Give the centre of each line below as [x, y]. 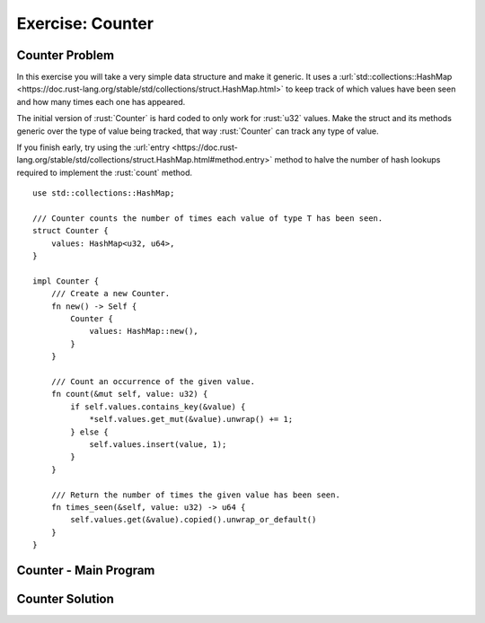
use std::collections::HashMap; [104, 193]
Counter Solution [65, 598]
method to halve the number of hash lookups [357, 160]
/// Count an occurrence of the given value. [153, 382]
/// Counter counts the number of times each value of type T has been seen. [208, 218]
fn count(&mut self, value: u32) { [129, 394]
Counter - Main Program [86, 570]
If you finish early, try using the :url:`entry [93, 147]
